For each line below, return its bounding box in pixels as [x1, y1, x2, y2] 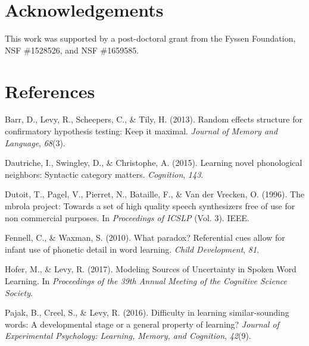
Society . [5, 286, 33, 298]
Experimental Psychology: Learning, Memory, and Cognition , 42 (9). [5, 329, 251, 342]
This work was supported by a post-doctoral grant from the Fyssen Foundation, [5, 32, 296, 45]
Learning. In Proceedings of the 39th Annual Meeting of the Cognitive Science [5, 274, 287, 287]
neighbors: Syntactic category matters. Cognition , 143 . [5, 168, 204, 180]
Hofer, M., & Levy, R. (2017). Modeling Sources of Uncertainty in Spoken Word [5, 263, 296, 275]
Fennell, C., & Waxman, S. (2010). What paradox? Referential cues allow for [5, 231, 285, 244]
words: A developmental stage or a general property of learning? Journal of [5, 317, 279, 330]
